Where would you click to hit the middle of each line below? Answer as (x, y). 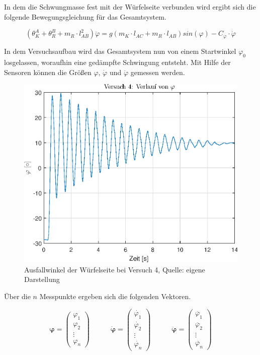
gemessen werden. (158, 72)
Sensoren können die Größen (48, 72)
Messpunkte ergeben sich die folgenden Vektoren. (115, 296)
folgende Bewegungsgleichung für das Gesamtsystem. (85, 16)
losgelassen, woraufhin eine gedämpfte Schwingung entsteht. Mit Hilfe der (117, 62)
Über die (17, 296)
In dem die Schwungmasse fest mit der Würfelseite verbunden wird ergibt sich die (130, 7)
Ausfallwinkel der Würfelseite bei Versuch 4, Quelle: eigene (115, 269)
